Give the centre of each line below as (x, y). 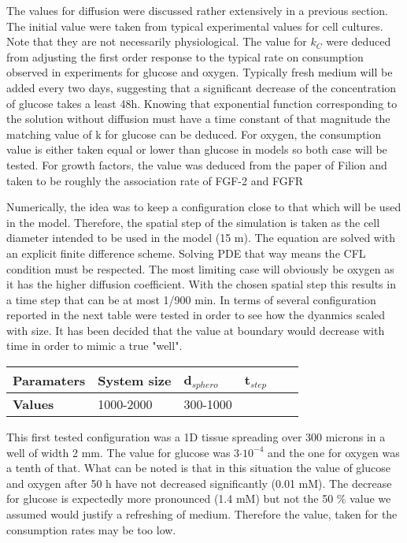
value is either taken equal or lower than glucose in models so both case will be (197, 149)
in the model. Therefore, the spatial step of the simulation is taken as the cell (193, 222)
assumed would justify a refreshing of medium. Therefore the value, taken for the (202, 513)
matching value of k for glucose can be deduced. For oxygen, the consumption (194, 134)
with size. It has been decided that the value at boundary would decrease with (196, 330)
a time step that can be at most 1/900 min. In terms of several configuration (191, 299)
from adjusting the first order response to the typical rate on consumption (185, 56)
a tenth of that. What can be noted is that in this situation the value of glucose (198, 468)
